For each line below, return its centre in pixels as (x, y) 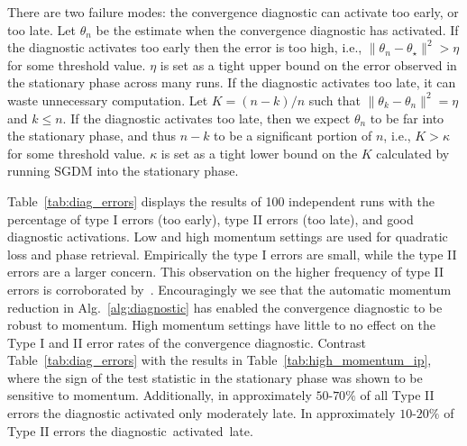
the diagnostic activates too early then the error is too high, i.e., (185, 47)
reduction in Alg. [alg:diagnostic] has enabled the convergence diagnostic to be (225, 307)
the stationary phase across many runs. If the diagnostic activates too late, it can (232, 82)
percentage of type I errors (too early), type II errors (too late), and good (211, 218)
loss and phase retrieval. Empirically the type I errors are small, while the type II (232, 254)
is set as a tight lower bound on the (259, 153)
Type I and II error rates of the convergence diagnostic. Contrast (187, 342)
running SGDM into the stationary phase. (123, 171)
